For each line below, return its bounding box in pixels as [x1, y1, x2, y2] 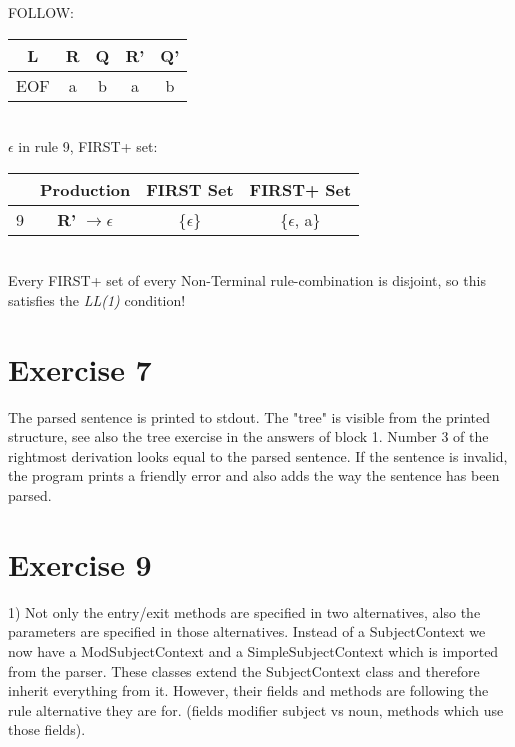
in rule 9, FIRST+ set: [18, 136, 158, 157]
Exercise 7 [8, 348, 152, 389]
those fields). [8, 719, 86, 740]
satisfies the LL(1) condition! [8, 289, 186, 310]
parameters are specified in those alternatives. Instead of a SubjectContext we [8, 621, 486, 642]
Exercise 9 [8, 543, 152, 584]
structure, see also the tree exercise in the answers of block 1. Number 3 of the [8, 426, 489, 447]
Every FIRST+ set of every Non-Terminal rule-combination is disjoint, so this [8, 270, 486, 291]
